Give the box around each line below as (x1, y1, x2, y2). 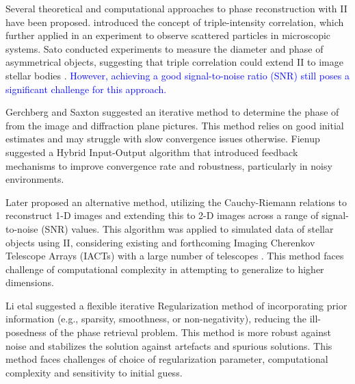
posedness (5, 325, 47, 340)
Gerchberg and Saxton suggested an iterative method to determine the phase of (5, 105, 339, 119)
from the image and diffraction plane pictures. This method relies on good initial (5, 118, 344, 132)
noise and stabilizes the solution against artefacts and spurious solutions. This (5, 338, 332, 353)
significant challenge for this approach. (5, 81, 167, 96)
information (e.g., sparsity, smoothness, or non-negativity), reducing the (5, 311, 307, 326)
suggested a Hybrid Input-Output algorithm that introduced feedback (5, 144, 298, 159)
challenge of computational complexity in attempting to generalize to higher (5, 261, 324, 276)
